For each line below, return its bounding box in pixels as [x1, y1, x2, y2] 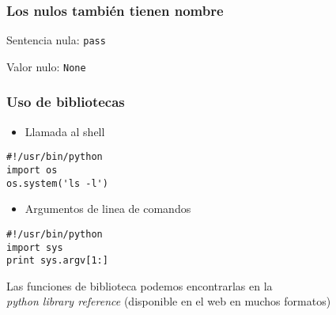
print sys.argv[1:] [6, 255, 108, 267]
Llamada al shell [25, 123, 105, 139]
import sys [6, 241, 63, 253]
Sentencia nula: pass [6, 32, 106, 48]
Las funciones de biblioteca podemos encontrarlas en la [6, 277, 273, 294]
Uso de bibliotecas [6, 92, 125, 112]
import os [6, 165, 58, 176]
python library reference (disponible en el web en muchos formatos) [6, 293, 331, 309]
